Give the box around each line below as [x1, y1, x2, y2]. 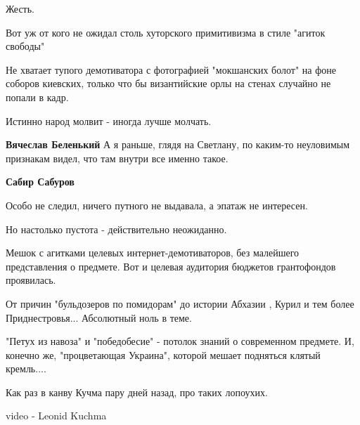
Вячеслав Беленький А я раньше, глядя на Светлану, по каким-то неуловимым [6, 137, 350, 152]
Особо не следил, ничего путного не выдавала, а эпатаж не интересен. [6, 197, 308, 212]
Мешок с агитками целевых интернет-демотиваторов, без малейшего [6, 245, 300, 260]
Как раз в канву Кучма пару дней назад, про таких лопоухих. [6, 384, 268, 399]
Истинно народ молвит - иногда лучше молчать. [6, 113, 212, 128]
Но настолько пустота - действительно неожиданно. [6, 221, 227, 236]
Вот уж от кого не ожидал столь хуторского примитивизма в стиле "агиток [6, 25, 326, 39]
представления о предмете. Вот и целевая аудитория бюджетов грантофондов [6, 259, 336, 273]
